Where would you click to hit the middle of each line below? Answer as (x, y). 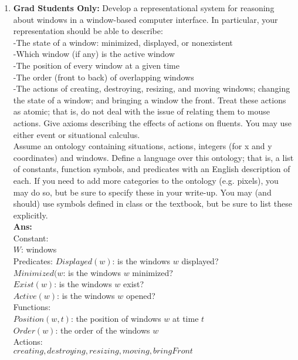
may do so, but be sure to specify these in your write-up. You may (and (142, 192)
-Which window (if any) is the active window (94, 54)
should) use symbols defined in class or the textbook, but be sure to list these (153, 203)
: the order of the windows (103, 330)
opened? (140, 295)
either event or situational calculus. (77, 134)
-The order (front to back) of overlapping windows (104, 77)
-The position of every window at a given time (96, 65)
